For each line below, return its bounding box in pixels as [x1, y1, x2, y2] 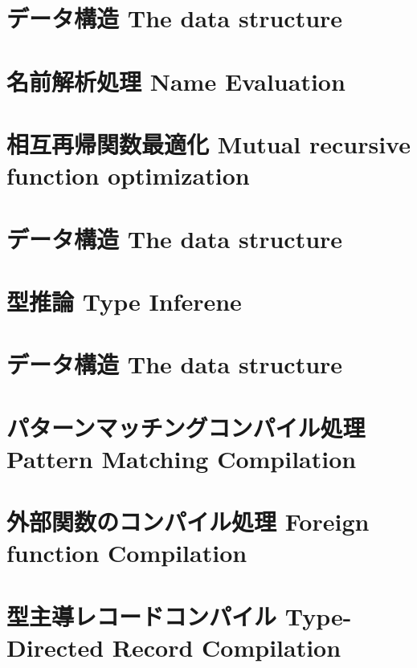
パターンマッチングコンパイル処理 [6, 410, 366, 443]
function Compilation [6, 536, 247, 569]
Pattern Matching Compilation [6, 442, 357, 475]
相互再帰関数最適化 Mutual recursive [6, 127, 411, 160]
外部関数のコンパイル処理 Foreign [6, 505, 370, 538]
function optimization [6, 159, 250, 192]
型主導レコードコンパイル [6, 599, 277, 632]
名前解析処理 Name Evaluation [6, 64, 345, 97]
